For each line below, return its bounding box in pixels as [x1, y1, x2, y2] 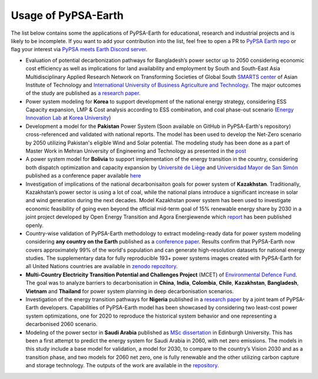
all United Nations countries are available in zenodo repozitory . [25, 263, 178, 270]
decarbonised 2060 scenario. [25, 321, 98, 328]
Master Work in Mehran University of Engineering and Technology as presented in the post [25, 147, 247, 154]
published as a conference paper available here [25, 172, 141, 179]
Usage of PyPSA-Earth [11, 9, 124, 22]
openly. [25, 222, 44, 229]
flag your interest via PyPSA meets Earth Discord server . [11, 46, 148, 53]
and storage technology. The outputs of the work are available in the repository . [25, 362, 219, 369]
